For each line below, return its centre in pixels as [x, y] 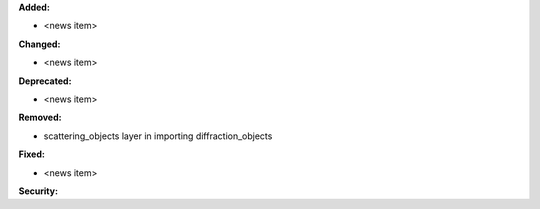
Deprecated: [45, 81]
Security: [38, 191]
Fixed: [31, 154]
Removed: [40, 117]
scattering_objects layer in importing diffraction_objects [158, 136]
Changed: [39, 44]
